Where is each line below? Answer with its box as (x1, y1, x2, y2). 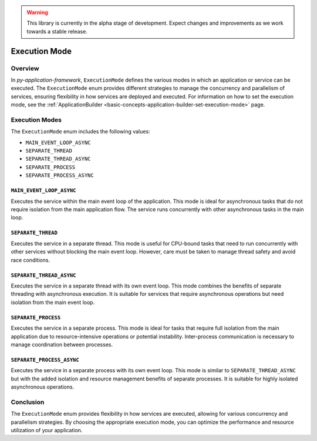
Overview (11, 64, 39, 72)
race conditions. (11, 256, 50, 263)
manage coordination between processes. (11, 341, 113, 348)
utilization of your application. (11, 426, 83, 433)
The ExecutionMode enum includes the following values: (11, 128, 150, 135)
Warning (26, 9, 48, 16)
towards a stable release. (26, 28, 87, 35)
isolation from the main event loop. (11, 299, 95, 306)
